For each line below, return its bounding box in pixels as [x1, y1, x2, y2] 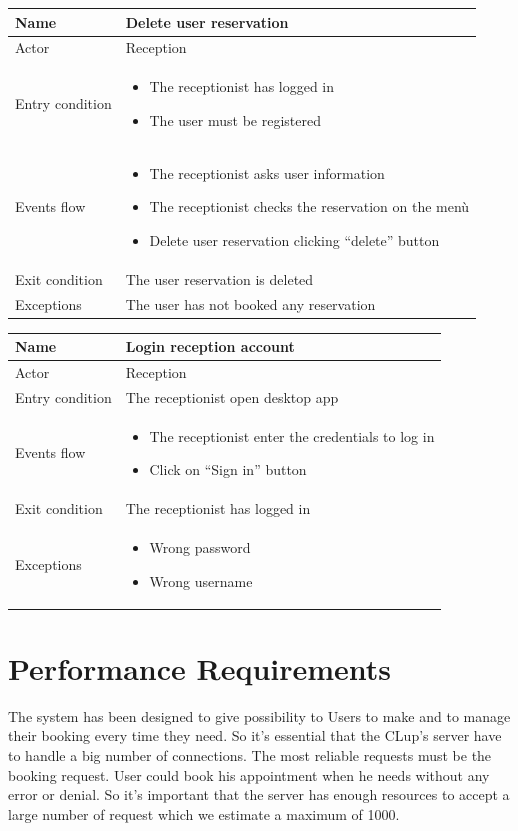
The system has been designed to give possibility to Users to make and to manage [8, 705, 511, 726]
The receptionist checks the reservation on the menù [149, 196, 470, 217]
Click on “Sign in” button [149, 459, 307, 480]
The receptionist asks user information [149, 162, 385, 183]
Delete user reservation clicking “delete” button [149, 229, 440, 250]
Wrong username [149, 570, 253, 591]
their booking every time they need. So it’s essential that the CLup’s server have [8, 725, 502, 746]
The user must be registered [149, 109, 321, 130]
